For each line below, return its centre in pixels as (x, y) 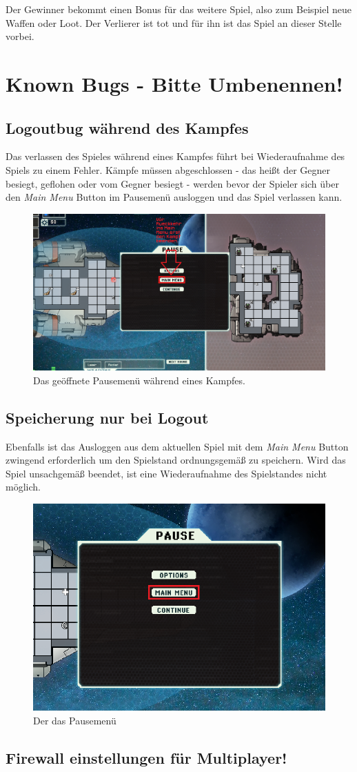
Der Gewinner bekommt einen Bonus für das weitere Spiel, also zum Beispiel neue (178, 9)
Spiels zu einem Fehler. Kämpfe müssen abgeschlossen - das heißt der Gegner (168, 169)
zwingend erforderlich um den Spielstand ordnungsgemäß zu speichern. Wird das (176, 460)
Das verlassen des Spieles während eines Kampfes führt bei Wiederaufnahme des (175, 156)
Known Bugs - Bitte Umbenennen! (174, 83)
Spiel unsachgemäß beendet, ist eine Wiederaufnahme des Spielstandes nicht (166, 473)
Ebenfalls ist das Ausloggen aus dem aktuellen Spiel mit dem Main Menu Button (177, 446)
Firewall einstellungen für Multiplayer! (146, 757)
